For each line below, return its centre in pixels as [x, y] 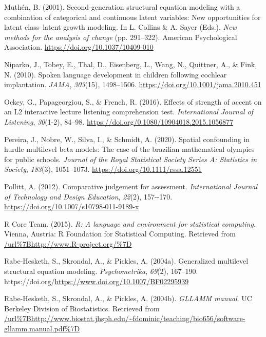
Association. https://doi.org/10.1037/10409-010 [79, 47]
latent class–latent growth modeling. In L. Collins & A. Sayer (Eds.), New [120, 27]
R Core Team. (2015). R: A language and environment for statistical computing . [130, 223]
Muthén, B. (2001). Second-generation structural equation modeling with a [122, 7]
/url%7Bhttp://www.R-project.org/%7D [68, 243]
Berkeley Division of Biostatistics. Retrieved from [82, 308]
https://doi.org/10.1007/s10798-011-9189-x [72, 206]
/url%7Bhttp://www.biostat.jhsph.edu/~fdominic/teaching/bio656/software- [125, 318]
